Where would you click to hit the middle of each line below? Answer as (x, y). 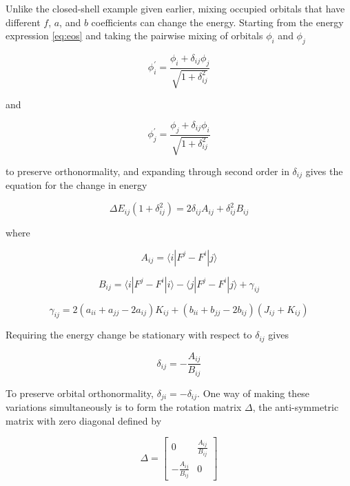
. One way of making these (254, 393)
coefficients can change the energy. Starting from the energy (217, 22)
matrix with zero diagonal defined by (84, 420)
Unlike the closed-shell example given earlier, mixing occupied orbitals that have (175, 8)
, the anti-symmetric (296, 407)
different (23, 22)
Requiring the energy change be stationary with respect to (129, 335)
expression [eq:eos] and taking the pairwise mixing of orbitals (134, 36)
